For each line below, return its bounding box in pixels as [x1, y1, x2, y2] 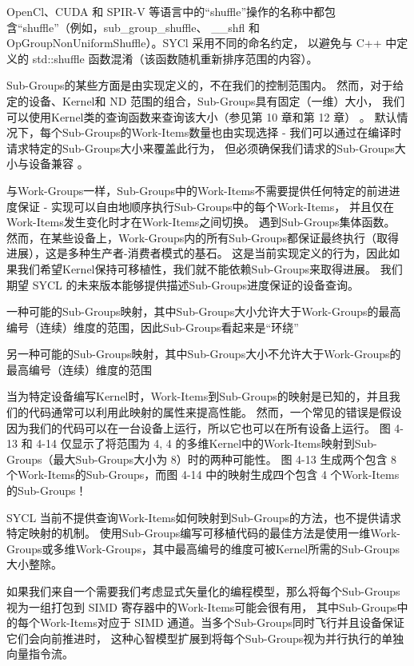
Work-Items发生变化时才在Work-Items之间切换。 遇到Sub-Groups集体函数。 [6, 213, 396, 230]
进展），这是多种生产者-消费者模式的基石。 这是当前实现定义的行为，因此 [6, 245, 389, 261]
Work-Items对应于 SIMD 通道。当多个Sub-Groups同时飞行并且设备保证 [39, 614, 404, 631]
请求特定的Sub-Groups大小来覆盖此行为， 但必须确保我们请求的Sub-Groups [6, 139, 395, 156]
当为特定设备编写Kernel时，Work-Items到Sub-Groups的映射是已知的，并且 [6, 388, 389, 405]
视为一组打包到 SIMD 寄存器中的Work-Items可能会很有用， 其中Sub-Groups [6, 598, 397, 615]
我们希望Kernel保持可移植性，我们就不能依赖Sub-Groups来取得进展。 [17, 260, 377, 277]
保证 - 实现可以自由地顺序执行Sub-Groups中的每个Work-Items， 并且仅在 [17, 197, 394, 214]
